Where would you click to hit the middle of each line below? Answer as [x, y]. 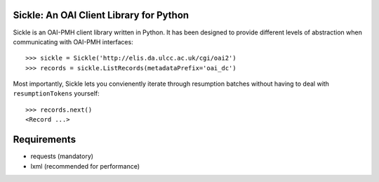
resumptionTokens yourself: [56, 93]
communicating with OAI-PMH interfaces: [73, 41]
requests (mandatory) [62, 156]
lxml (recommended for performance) [85, 166]
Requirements [45, 139]
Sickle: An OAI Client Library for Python [101, 15]
